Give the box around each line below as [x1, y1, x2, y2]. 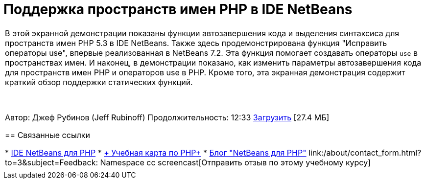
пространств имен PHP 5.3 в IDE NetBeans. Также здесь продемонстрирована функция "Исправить [5, 38, 387, 48]
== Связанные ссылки [5, 130, 90, 140]
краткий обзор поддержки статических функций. [5, 77, 193, 87]
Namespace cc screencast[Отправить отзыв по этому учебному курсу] [100, 157, 371, 167]
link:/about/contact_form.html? [308, 147, 422, 158]
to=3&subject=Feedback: [5, 157, 98, 167]
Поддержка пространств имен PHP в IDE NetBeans [3, 1, 353, 18]
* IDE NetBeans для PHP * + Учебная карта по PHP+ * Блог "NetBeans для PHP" [5, 147, 307, 158]
